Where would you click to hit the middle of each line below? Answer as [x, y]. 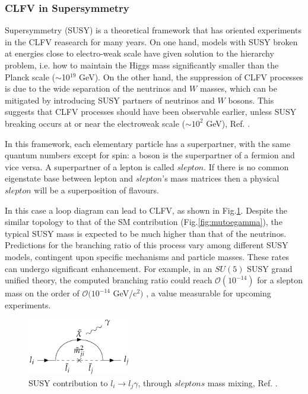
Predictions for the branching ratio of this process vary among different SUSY [147, 245]
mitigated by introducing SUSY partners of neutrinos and [110, 100]
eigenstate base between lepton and [69, 178]
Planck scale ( [30, 76]
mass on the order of [42, 293]
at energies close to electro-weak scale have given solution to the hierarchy [139, 53]
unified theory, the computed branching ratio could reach [109, 280]
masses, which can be [239, 88]
